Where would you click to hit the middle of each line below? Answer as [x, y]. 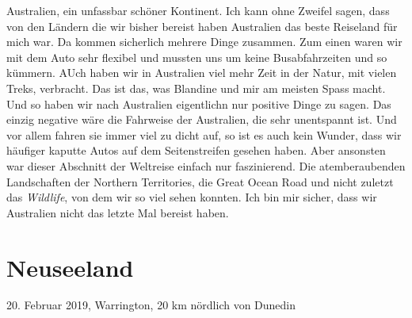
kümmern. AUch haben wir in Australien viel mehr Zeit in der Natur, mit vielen [202, 73]
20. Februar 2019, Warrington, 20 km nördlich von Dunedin [151, 305]
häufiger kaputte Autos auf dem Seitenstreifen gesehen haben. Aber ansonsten [196, 150]
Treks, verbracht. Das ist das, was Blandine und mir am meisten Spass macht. [196, 88]
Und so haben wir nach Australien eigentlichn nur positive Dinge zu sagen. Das [199, 103]
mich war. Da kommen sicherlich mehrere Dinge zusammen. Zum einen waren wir [204, 42]
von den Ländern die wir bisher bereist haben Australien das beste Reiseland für [202, 26]
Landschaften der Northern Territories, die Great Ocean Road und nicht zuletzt [200, 181]
